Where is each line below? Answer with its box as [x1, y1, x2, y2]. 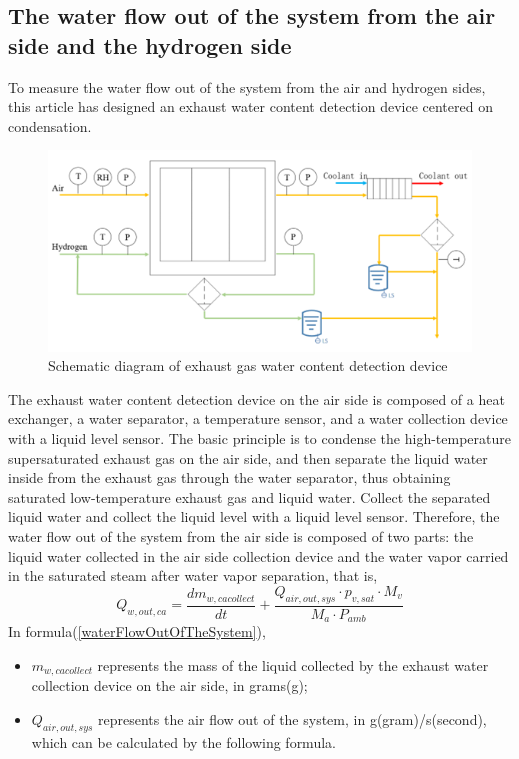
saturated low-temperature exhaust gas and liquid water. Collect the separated [8, 486, 491, 507]
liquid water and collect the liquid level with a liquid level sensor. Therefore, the [8, 506, 500, 527]
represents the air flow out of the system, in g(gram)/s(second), [98, 708, 487, 729]
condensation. [8, 115, 92, 136]
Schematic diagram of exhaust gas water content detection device [48, 355, 448, 376]
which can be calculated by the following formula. [31, 731, 336, 752]
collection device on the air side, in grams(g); [31, 675, 308, 696]
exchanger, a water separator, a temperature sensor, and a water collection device [8, 408, 508, 429]
